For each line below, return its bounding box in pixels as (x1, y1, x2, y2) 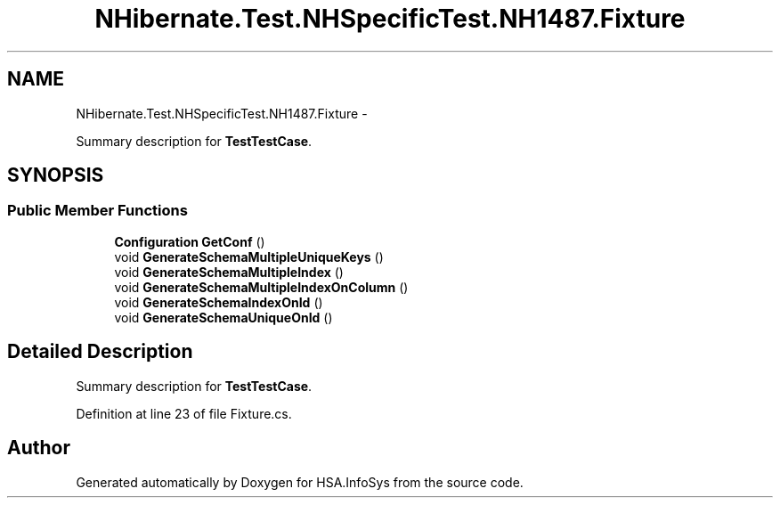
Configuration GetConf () (114, 233, 265, 249)
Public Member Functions (7, 201, 188, 220)
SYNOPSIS (7, 164, 104, 187)
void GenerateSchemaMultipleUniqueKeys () (114, 248, 384, 265)
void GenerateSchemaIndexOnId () (114, 294, 323, 310)
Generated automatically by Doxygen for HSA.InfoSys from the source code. (76, 474, 524, 490)
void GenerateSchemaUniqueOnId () (114, 309, 333, 325)
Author (7, 436, 70, 460)
